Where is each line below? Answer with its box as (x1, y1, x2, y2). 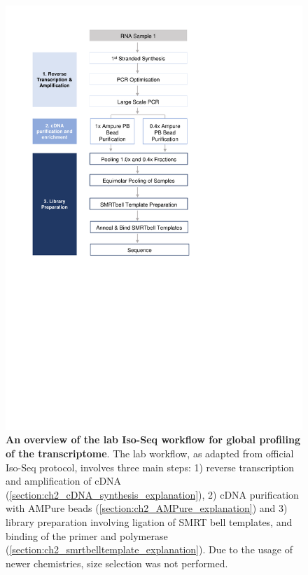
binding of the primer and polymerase (6, 528, 168, 543)
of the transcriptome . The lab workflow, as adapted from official (6, 445, 294, 460)
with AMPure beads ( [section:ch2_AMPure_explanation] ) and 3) (6, 501, 288, 515)
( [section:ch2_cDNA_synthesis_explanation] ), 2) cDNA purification (6, 487, 299, 501)
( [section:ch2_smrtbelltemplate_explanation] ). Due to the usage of (6, 542, 293, 557)
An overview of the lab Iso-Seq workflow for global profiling (6, 432, 300, 447)
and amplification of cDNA (6, 473, 122, 488)
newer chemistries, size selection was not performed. (6, 555, 228, 570)
